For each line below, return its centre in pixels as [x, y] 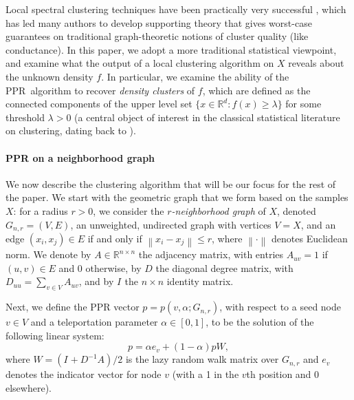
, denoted [297, 210]
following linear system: [55, 335]
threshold [25, 117]
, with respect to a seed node [280, 307]
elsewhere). [29, 387]
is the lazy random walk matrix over [202, 359]
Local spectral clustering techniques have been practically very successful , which [176, 9]
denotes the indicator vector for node [84, 374]
